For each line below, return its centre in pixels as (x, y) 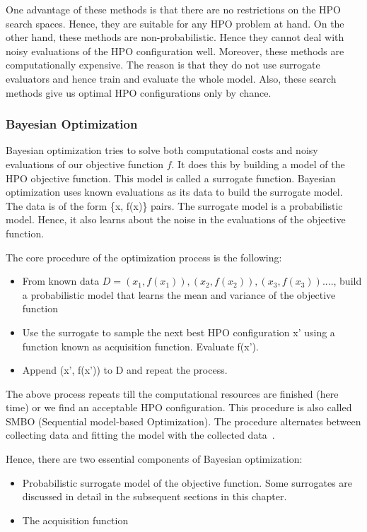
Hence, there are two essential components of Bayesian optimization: (154, 459)
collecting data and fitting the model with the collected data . (140, 435)
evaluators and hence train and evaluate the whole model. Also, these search (171, 78)
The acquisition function (75, 520)
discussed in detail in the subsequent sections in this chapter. (155, 496)
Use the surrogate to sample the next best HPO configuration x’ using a (179, 332)
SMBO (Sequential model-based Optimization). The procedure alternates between (183, 421)
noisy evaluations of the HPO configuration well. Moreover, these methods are (175, 51)
